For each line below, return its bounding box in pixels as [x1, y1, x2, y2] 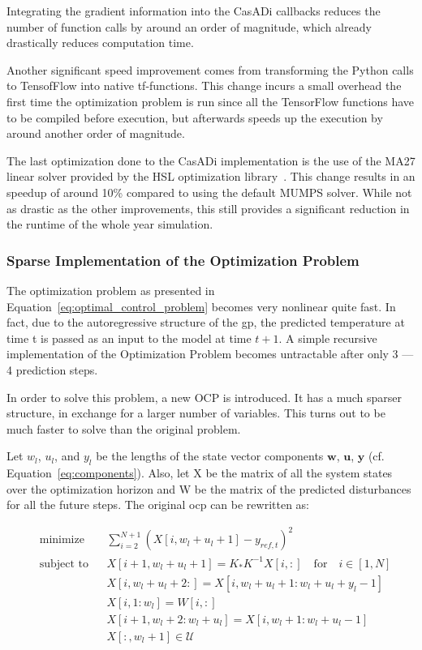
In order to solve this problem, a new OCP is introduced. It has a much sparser [6, 388, 402, 405]
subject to [39, 558, 89, 570]
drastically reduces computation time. [6, 34, 194, 51]
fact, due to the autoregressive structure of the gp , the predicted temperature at [6, 314, 405, 331]
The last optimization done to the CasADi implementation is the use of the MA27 [6, 152, 416, 169]
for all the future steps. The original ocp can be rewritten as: [6, 496, 310, 513]
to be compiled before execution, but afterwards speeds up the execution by [6, 109, 383, 126]
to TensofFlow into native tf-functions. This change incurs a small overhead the [6, 77, 402, 94]
